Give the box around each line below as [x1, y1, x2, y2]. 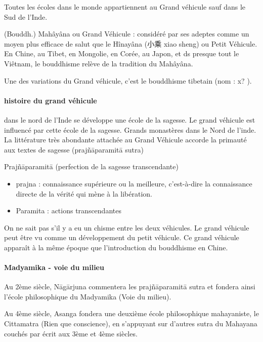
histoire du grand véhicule [4, 95, 97, 105]
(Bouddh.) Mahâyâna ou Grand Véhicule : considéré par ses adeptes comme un [4, 28, 249, 39]
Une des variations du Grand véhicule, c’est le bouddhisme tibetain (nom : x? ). [4, 75, 252, 86]
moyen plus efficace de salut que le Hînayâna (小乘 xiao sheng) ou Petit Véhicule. [4, 38, 257, 49]
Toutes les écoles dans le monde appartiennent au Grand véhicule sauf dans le [4, 2, 246, 12]
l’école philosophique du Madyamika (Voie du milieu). [4, 291, 171, 301]
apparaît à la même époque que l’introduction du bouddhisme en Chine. [4, 242, 228, 252]
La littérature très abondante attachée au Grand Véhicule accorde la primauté [4, 134, 247, 145]
